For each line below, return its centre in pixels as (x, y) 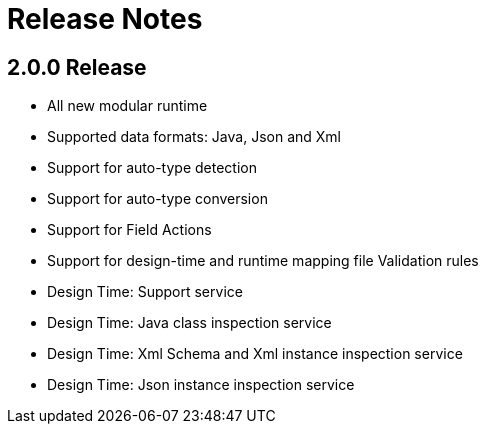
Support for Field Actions (129, 230)
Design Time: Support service (145, 292)
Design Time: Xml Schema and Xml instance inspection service (255, 354)
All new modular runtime (127, 106)
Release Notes (105, 19)
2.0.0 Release (77, 67)
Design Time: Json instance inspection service (201, 385)
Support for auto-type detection (152, 168)
